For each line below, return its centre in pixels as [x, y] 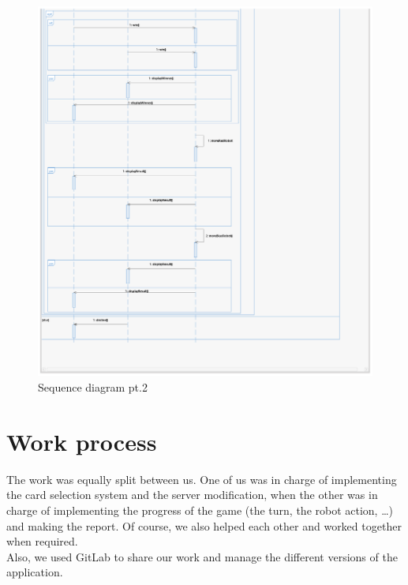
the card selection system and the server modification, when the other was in [192, 495]
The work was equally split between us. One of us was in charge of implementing [202, 479]
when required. [42, 541]
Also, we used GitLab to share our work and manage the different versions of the [202, 556]
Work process [82, 441]
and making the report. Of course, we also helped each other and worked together [204, 525]
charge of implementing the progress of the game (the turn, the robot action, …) [200, 510]
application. [35, 572]
